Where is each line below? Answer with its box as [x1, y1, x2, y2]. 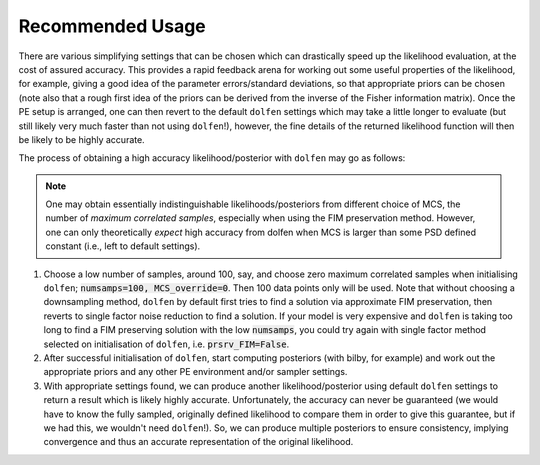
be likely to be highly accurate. [18, 133, 145, 145]
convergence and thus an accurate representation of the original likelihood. [43, 436, 354, 448]
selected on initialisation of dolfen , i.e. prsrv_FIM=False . [43, 338, 290, 350]
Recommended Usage [18, 15, 207, 37]
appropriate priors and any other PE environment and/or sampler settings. [43, 366, 348, 378]
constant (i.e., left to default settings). [45, 240, 201, 252]
